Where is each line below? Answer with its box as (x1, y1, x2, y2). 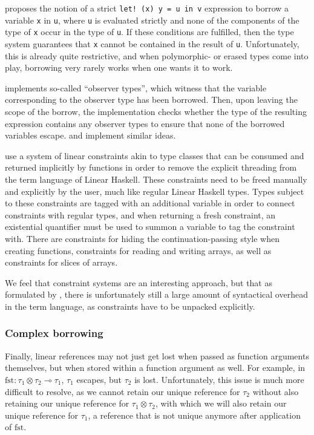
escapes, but (76, 373, 122, 385)
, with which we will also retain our (155, 397, 287, 410)
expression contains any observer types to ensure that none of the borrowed (5, 117, 285, 129)
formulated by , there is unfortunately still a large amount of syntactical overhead (5, 288, 308, 301)
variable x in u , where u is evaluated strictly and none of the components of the (5, 13, 299, 26)
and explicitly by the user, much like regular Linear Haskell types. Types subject (5, 185, 304, 197)
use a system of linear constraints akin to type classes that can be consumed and (5, 149, 304, 162)
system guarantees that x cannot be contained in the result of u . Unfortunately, (5, 37, 299, 50)
